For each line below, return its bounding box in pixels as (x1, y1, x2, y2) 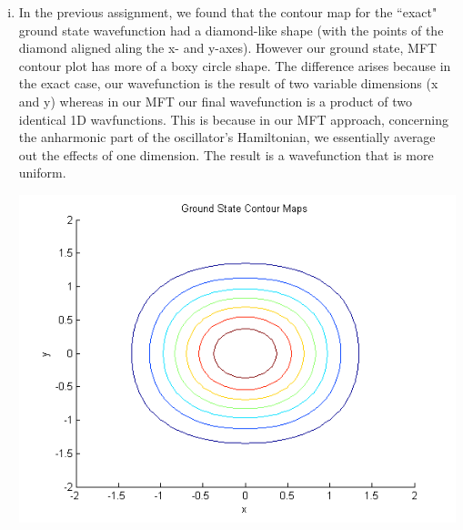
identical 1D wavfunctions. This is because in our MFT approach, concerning (18, 109, 448, 128)
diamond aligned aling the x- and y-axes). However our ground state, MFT (18, 38, 438, 57)
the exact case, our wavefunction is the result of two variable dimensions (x (18, 74, 438, 93)
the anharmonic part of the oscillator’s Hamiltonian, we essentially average (18, 127, 436, 147)
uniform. (18, 163, 66, 182)
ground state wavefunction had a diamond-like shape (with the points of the (18, 20, 444, 39)
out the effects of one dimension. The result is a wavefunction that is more (18, 145, 434, 164)
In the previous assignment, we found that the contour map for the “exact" (18, 3, 438, 21)
